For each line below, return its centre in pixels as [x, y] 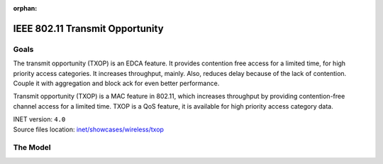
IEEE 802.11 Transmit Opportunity [88, 28]
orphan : [25, 8]
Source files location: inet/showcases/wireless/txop [89, 129]
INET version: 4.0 [39, 119]
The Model [32, 148]
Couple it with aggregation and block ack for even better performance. [116, 83]
